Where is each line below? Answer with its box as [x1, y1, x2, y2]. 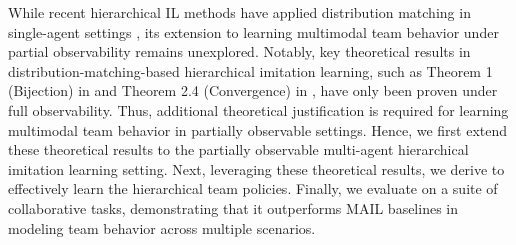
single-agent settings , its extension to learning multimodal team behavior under [8, 21, 499, 42]
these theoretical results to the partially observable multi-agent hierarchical [8, 139, 469, 160]
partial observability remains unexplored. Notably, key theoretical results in [8, 41, 471, 62]
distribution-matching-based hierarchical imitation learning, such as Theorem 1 [8, 60, 493, 81]
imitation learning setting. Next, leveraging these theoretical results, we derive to [8, 158, 505, 179]
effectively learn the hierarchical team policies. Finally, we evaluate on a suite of [8, 178, 498, 199]
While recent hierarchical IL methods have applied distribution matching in [8, 2, 471, 22]
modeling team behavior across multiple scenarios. [8, 217, 316, 238]
